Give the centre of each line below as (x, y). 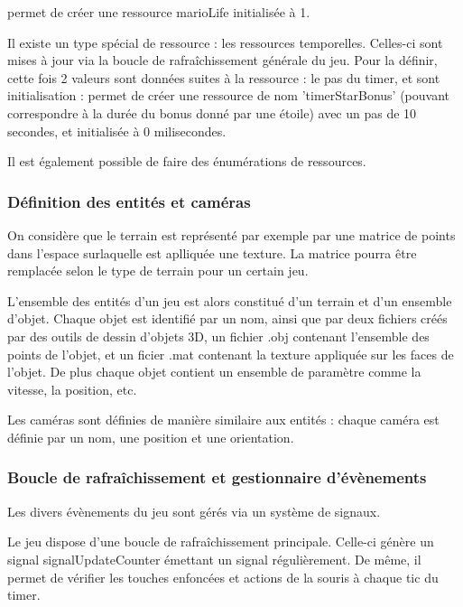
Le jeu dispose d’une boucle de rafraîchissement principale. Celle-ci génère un (221, 542)
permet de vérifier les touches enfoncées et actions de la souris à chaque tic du (223, 577)
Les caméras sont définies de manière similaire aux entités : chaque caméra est (223, 420)
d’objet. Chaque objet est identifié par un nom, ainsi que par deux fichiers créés (227, 318)
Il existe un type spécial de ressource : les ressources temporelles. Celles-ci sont (225, 42)
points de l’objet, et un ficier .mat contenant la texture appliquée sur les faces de (231, 354)
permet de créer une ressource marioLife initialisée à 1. (159, 12)
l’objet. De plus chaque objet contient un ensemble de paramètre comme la (214, 372)
